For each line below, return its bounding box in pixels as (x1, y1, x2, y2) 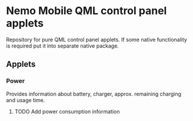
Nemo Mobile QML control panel (6, 4, 167, 18)
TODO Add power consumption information (14, 107, 120, 115)
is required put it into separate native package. (6, 42, 119, 49)
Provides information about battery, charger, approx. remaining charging (6, 90, 181, 98)
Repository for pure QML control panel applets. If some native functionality (6, 36, 187, 43)
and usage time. (6, 96, 45, 103)
